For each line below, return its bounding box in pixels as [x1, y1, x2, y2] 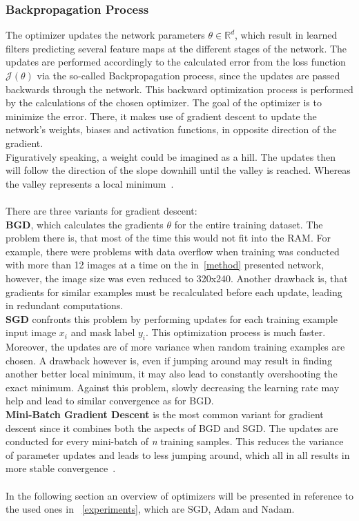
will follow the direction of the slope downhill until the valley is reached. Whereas [6, 163, 351, 177]
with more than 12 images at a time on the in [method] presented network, [6, 257, 324, 272]
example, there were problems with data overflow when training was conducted [6, 244, 340, 258]
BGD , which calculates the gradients [6, 217, 164, 231]
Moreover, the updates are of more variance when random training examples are [6, 340, 345, 354]
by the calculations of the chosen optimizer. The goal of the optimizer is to [6, 95, 322, 110]
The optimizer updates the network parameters [6, 28, 205, 42]
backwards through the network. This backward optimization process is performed [6, 81, 353, 96]
